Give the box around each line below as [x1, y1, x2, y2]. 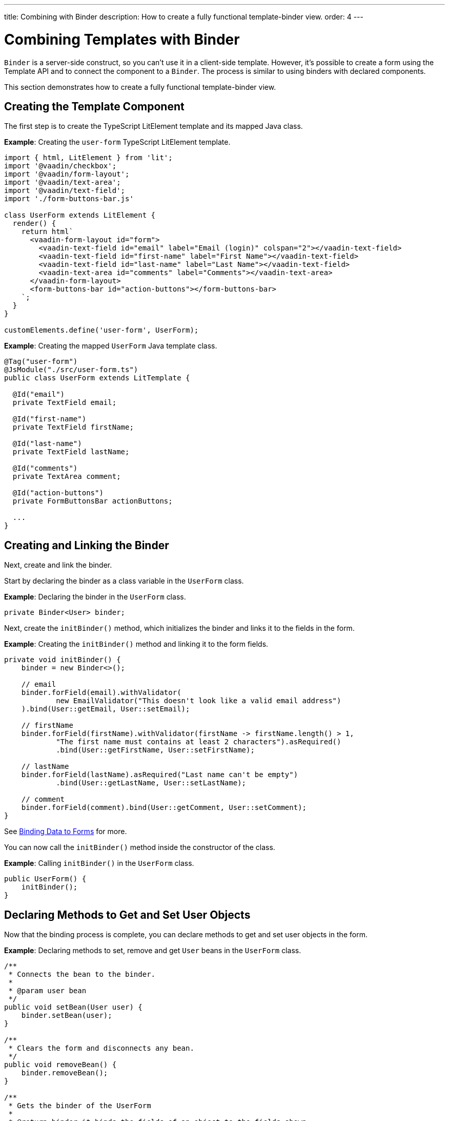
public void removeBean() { [4, 1060, 117, 1069]
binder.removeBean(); [21, 1069, 108, 1077]
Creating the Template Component [4, 100, 185, 113]
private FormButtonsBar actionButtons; [12, 497, 173, 506]
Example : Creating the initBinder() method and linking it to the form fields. [4, 640, 269, 649]
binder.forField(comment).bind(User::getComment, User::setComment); [21, 803, 307, 812]
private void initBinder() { [4, 655, 121, 664]
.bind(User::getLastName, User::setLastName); [56, 779, 247, 787]
